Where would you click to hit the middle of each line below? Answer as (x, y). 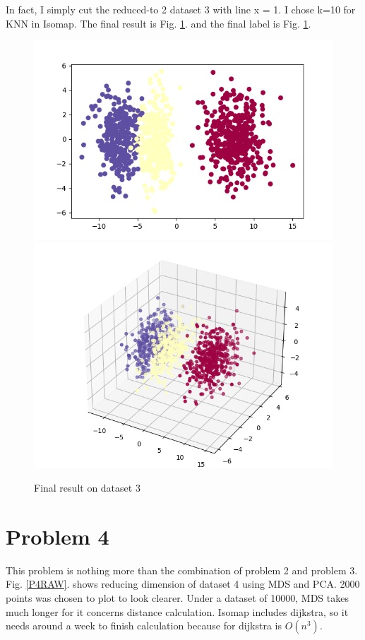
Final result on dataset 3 (87, 488)
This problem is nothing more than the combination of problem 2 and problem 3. (182, 570)
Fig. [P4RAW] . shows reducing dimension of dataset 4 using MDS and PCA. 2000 (183, 584)
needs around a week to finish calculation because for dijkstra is (144, 626)
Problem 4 (58, 536)
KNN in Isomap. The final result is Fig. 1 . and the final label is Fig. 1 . (158, 23)
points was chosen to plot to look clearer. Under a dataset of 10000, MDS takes (177, 597)
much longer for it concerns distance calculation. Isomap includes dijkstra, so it (177, 611)
